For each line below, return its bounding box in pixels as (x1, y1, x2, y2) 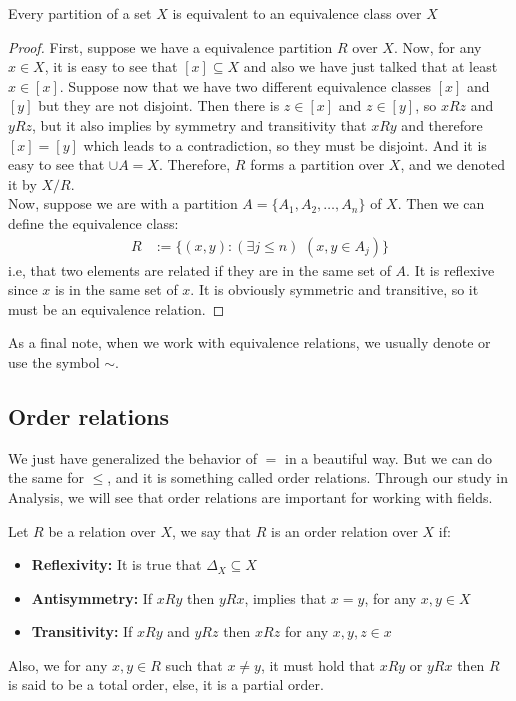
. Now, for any (393, 36, 482, 57)
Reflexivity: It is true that (31, 554, 202, 575)
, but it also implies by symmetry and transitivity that (32, 114, 367, 135)
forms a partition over (250, 154, 385, 175)
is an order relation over (271, 520, 418, 541)
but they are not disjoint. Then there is (38, 95, 280, 116)
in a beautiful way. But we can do (285, 447, 493, 468)
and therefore (401, 114, 483, 135)
